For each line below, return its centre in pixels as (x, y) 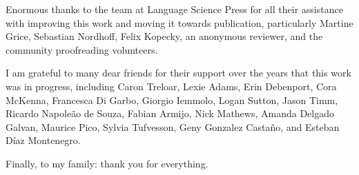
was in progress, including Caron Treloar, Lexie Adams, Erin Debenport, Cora (171, 86)
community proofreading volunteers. (82, 49)
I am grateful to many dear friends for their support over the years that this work (178, 73)
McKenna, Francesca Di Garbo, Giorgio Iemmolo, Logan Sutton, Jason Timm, (172, 100)
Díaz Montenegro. (43, 140)
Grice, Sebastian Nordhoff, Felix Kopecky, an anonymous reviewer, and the (164, 36)
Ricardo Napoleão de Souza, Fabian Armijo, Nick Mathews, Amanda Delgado (170, 113)
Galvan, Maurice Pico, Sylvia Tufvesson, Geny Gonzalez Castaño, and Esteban (173, 126)
